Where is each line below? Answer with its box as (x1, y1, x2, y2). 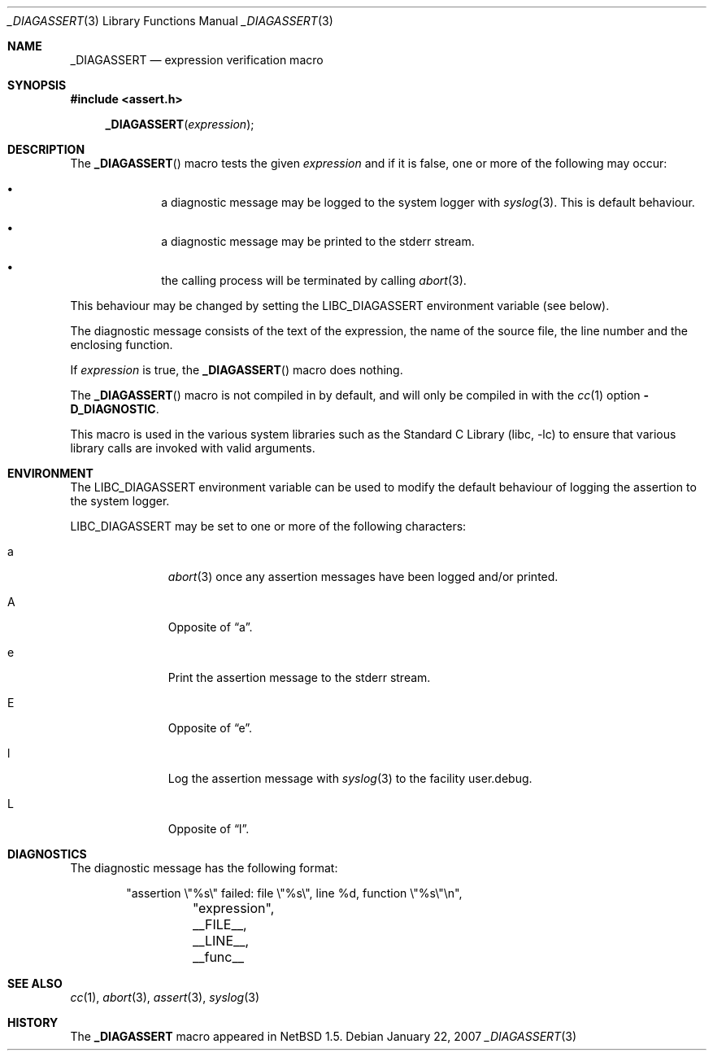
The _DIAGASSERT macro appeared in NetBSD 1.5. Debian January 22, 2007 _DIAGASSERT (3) (70, 1029, 577, 1043)
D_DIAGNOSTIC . (70, 402, 159, 416)
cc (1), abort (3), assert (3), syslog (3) (70, 990, 260, 1004)
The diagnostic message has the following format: (70, 861, 338, 875)
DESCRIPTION (7, 142, 85, 156)
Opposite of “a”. (167, 620, 253, 634)
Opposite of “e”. (167, 721, 253, 735)
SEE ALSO (7, 976, 63, 990)
